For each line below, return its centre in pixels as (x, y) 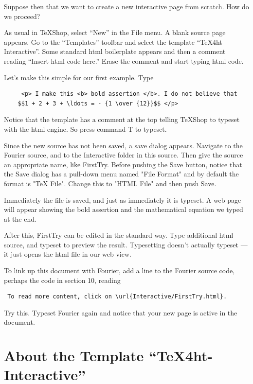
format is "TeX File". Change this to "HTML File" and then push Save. (110, 183)
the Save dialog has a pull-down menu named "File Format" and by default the (121, 174)
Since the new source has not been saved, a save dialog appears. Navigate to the (123, 145)
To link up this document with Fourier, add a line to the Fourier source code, (119, 271)
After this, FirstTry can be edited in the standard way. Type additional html (119, 235)
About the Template (74, 356)
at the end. (20, 218)
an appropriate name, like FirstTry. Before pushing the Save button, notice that (123, 164)
